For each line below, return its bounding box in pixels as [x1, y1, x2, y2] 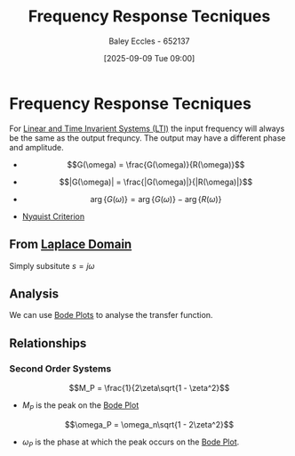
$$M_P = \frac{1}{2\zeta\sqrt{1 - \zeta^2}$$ [68, 383, 230, 393]
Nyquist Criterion [21, 211, 85, 222]
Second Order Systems [9, 362, 112, 375]
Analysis [9, 286, 60, 301]
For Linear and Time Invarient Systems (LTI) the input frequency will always [9, 123, 285, 134]
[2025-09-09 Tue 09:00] [103, 53, 195, 63]
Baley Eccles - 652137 [108, 36, 190, 46]
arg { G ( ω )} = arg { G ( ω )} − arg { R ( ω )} [90, 193, 222, 204]
